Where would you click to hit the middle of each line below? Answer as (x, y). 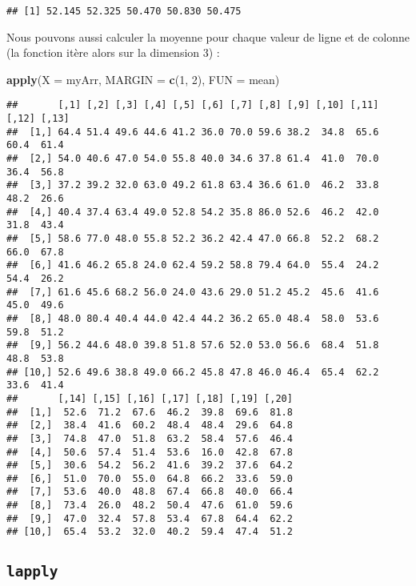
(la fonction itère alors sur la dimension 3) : (113, 52)
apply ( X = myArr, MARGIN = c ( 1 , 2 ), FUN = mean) (143, 79)
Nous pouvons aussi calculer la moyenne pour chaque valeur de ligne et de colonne (208, 36)
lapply (32, 572)
